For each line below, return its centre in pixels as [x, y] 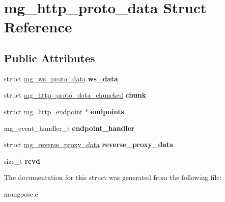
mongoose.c [21, 193]
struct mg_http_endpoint [43, 111]
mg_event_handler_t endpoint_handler [69, 128]
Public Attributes [50, 58]
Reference [38, 27]
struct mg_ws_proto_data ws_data [61, 78]
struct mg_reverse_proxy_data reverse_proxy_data [89, 144]
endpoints [107, 111]
